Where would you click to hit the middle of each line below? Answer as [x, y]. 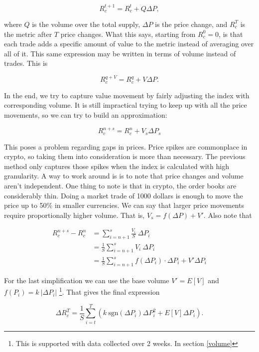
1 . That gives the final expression [109, 291]
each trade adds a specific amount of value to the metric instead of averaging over [129, 44]
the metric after [28, 34]
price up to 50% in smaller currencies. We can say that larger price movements [124, 205]
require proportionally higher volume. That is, [74, 215]
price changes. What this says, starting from [128, 34]
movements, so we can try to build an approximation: [86, 115]
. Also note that [228, 215]
